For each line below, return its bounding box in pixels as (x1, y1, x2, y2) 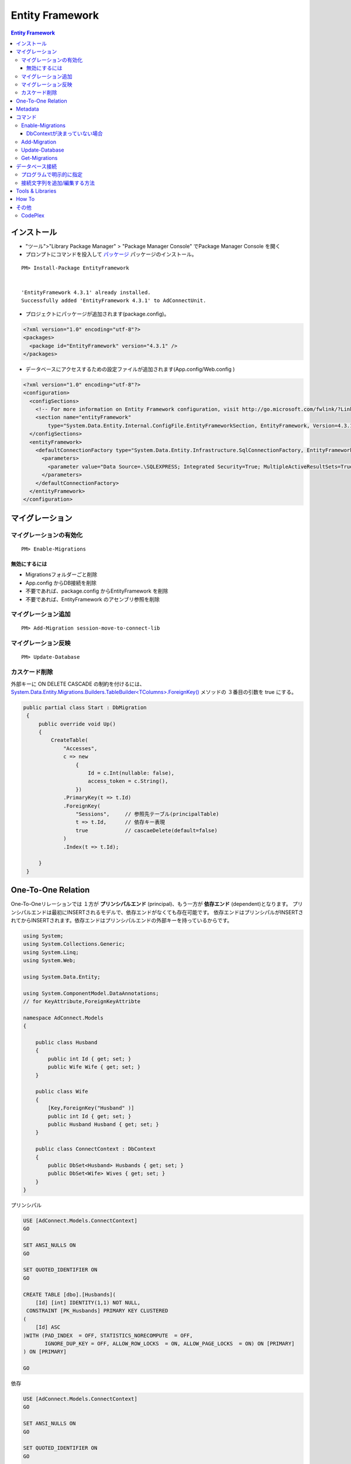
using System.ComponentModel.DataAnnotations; (23, 990, 159, 997)
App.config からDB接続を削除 (25, 579, 97, 586)
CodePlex (21, 212, 45, 219)
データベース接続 (16, 163, 57, 170)
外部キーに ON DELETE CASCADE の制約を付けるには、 (11, 680, 146, 687)
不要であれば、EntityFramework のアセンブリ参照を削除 (25, 596, 160, 603)
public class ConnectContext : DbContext (35, 1145, 156, 1152)
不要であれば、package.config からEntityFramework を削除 (25, 587, 168, 594)
